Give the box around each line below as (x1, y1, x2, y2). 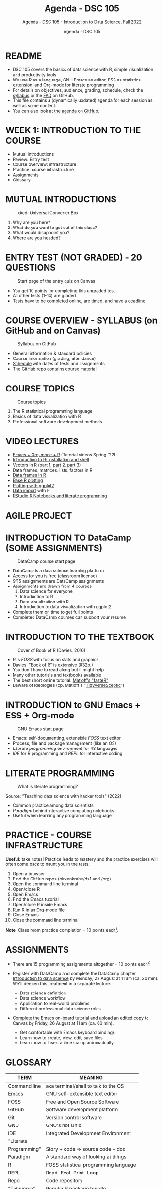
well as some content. (12, 102, 57, 108)
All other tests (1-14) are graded (12, 293, 76, 298)
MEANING (79, 1075, 103, 1081)
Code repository (46, 1177, 83, 1184)
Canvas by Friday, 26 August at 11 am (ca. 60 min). (12, 1020, 114, 1026)
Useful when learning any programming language (12, 813, 112, 819)
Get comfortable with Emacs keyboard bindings (19, 1029, 115, 1036)
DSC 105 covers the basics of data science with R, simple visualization (12, 66, 154, 72)
